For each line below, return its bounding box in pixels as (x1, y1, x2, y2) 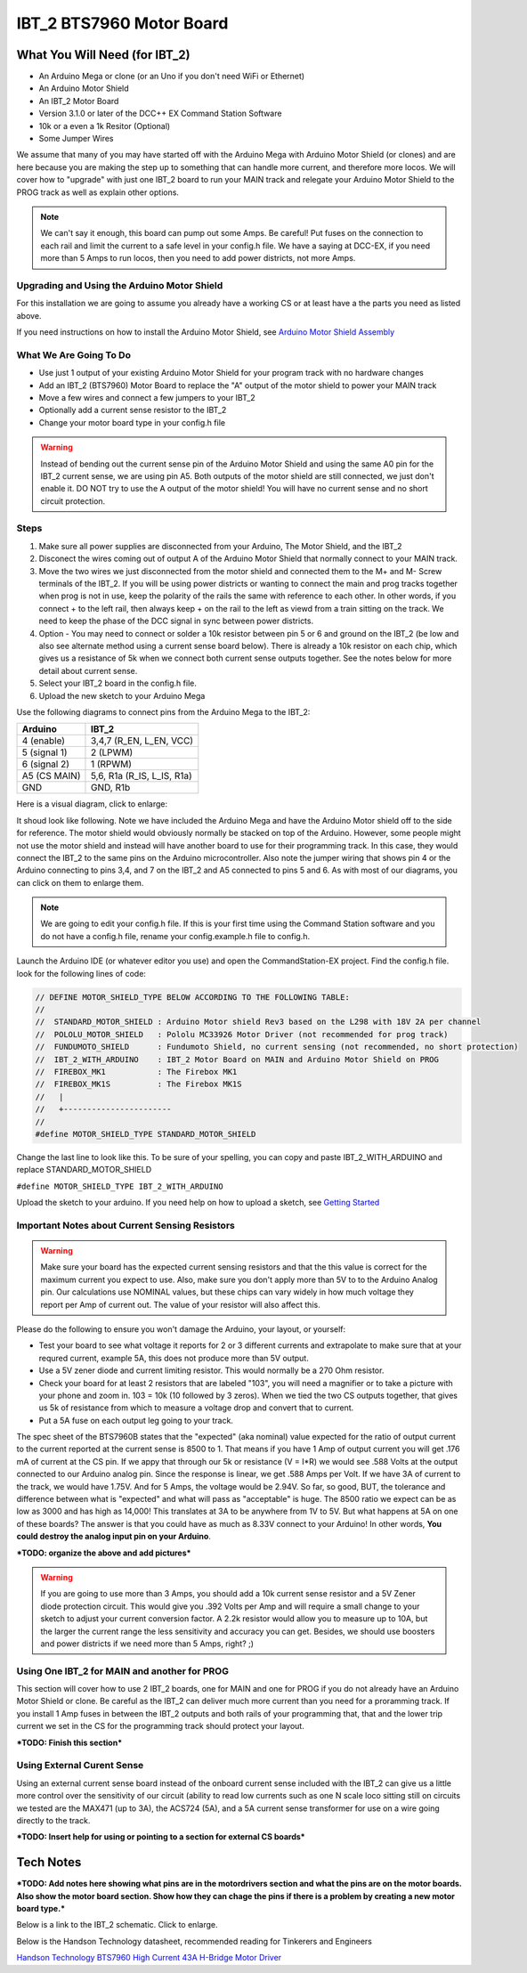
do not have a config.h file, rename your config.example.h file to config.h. (40, 930, 311, 941)
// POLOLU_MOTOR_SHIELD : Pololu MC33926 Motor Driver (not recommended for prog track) (35, 1029, 449, 1039)
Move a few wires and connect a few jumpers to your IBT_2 (38, 392, 255, 402)
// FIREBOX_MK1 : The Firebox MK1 (35, 1067, 238, 1076)
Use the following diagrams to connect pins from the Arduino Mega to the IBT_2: (16, 706, 311, 717)
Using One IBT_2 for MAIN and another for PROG (16, 1665, 229, 1677)
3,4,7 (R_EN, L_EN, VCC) (90, 735, 194, 747)
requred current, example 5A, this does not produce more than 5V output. (38, 1352, 309, 1363)
